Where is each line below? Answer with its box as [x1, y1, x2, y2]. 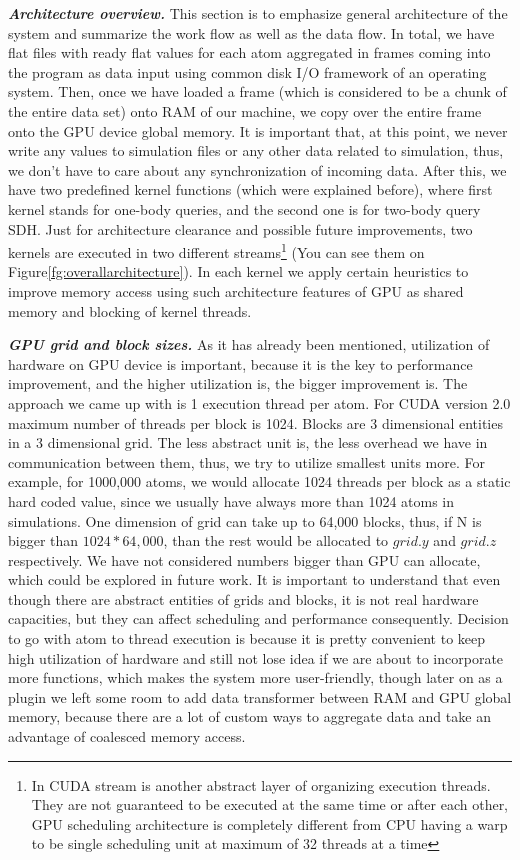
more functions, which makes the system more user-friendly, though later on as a [8, 667, 503, 688]
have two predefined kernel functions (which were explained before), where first [8, 179, 493, 200]
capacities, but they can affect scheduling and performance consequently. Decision [8, 608, 509, 629]
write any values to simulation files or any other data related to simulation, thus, [8, 140, 504, 161]
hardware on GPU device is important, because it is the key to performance [8, 353, 473, 374]
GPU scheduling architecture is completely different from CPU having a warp [31, 813, 508, 834]
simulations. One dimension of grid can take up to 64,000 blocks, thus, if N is [8, 510, 482, 531]
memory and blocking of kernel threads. [8, 300, 252, 321]
